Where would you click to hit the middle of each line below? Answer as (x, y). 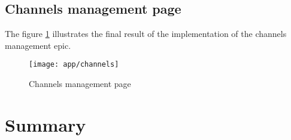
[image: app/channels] (74, 65)
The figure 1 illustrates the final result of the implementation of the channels (146, 34)
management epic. (38, 45)
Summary (46, 124)
